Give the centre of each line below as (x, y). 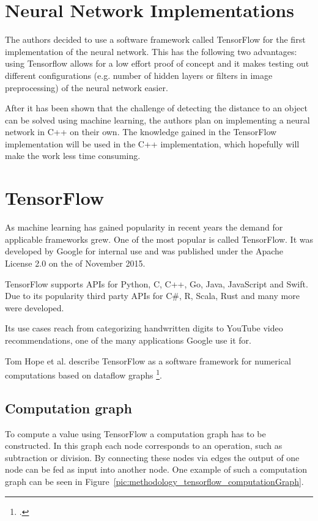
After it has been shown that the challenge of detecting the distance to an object (156, 108)
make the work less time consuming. (73, 156)
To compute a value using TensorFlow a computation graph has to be (135, 433)
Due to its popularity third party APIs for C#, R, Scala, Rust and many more (152, 296)
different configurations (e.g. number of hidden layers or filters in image (139, 75)
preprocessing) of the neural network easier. (87, 87)
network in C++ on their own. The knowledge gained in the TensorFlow (141, 132)
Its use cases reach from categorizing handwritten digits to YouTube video (144, 328)
